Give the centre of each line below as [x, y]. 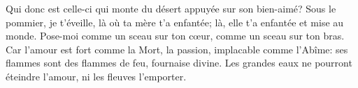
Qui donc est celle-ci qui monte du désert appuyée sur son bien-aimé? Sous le [171, 8]
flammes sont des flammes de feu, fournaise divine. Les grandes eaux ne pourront [179, 63]
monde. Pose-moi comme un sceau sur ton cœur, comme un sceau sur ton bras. [175, 36]
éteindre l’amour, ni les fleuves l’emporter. [96, 76]
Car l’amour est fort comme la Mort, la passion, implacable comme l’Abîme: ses [177, 49]
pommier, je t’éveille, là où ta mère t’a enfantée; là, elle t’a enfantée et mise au [175, 22]
